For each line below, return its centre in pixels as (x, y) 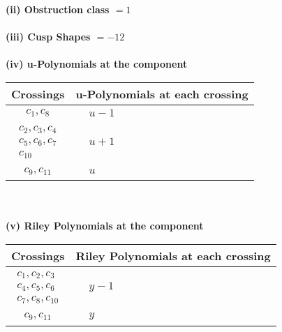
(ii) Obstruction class (58, 9)
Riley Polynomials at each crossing (173, 256)
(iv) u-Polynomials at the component (97, 64)
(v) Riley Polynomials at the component (105, 226)
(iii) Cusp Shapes (48, 37)
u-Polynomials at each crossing (162, 93)
